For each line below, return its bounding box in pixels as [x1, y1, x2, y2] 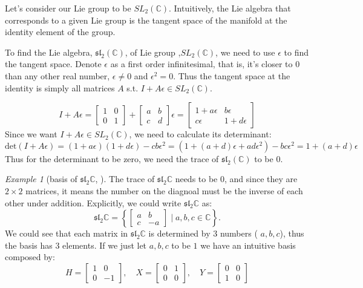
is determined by [148, 227, 211, 240]
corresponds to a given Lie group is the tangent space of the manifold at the [5, 13, 287, 26]
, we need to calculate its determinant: [129, 128, 272, 140]
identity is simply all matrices [5, 81, 115, 94]
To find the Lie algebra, [5, 45, 93, 58]
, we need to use [215, 45, 275, 58]
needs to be [175, 172, 218, 185]
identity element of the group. [5, 25, 116, 38]
